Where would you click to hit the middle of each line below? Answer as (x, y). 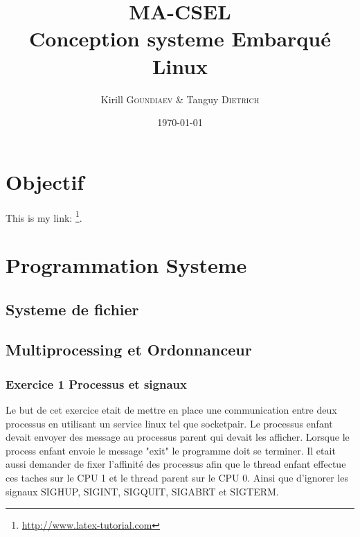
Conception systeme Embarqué (180, 38)
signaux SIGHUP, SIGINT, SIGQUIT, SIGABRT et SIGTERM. (142, 491)
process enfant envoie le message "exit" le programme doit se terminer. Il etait (171, 450)
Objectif (45, 181)
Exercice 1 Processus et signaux (96, 384)
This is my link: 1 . (44, 216)
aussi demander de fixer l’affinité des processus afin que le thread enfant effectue (176, 464)
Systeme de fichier (72, 309)
